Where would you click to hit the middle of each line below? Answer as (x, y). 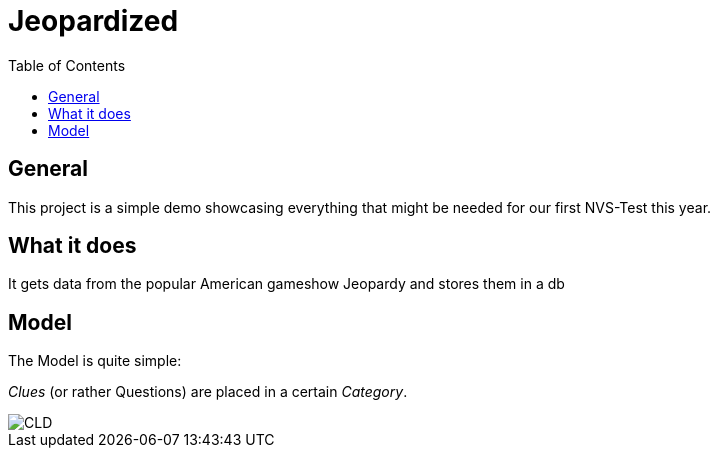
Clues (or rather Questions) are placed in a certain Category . (208, 392)
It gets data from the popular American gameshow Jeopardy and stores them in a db (286, 284)
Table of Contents (67, 65)
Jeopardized (93, 21)
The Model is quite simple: (95, 361)
